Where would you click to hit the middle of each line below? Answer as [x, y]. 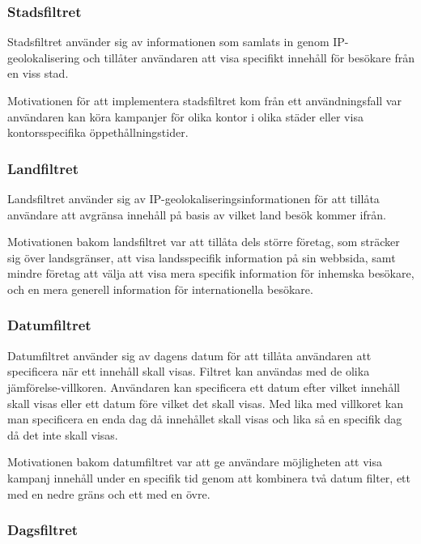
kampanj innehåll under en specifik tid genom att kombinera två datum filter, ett [209, 477]
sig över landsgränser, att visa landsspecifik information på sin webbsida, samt [202, 257]
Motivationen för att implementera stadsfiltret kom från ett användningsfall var [204, 100]
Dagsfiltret [43, 530]
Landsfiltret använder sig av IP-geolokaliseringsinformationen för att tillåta [193, 198]
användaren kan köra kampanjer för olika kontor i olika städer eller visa [185, 116]
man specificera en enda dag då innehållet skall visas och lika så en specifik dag [205, 419]
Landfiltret [43, 168]
